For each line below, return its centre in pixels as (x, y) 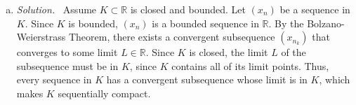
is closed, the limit (229, 52)
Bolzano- (326, 23)
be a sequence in (315, 9)
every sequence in (54, 79)
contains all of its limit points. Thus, (250, 65)
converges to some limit (67, 52)
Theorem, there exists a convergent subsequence (172, 37)
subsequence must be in (67, 65)
